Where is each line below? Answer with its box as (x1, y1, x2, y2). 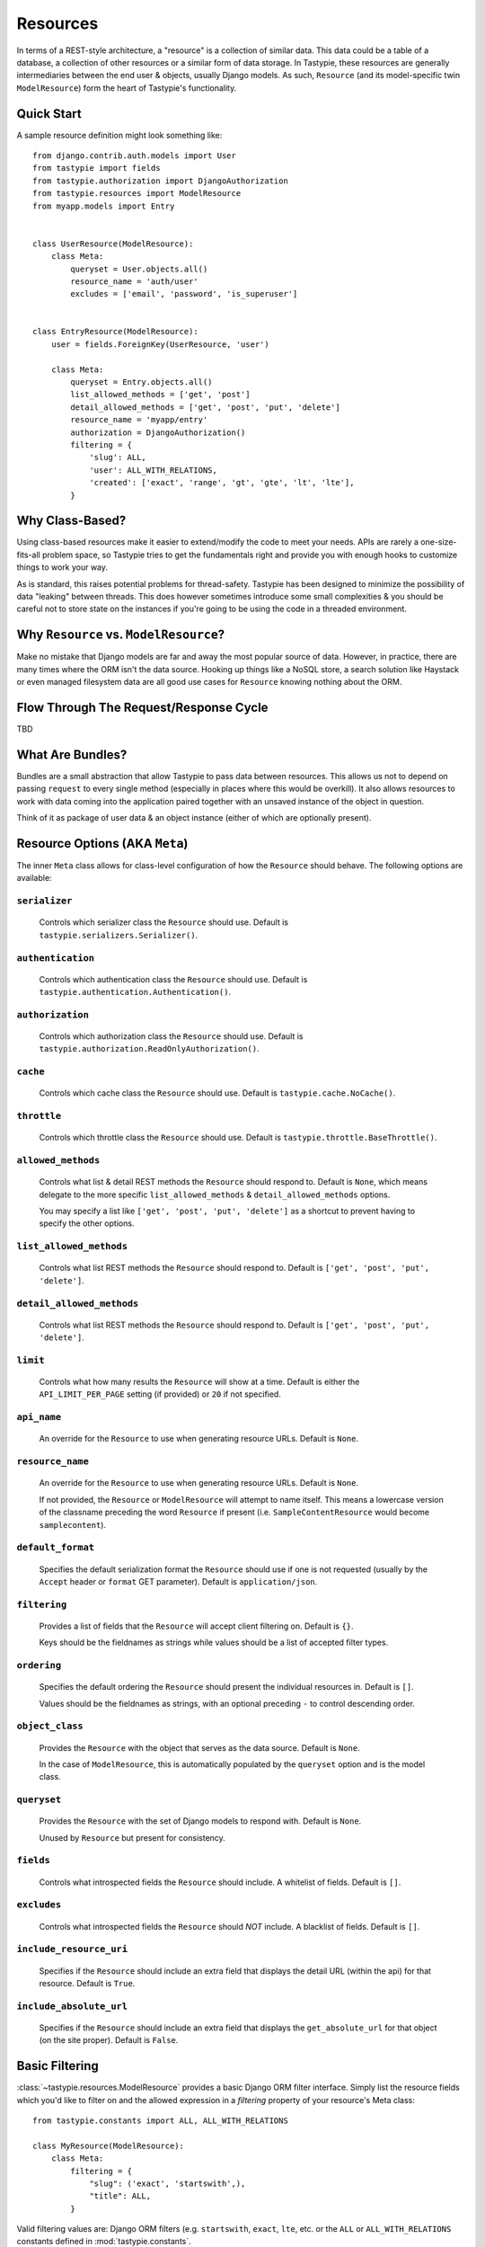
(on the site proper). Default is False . (39, 2035, 179, 2046)
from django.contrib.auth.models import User (32, 151, 237, 161)
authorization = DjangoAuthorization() (70, 427, 246, 438)
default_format (16, 1541, 94, 1554)
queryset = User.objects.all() (70, 263, 208, 274)
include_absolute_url (16, 2000, 128, 2012)
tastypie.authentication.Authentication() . (39, 987, 232, 998)
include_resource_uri (16, 1943, 128, 1955)
